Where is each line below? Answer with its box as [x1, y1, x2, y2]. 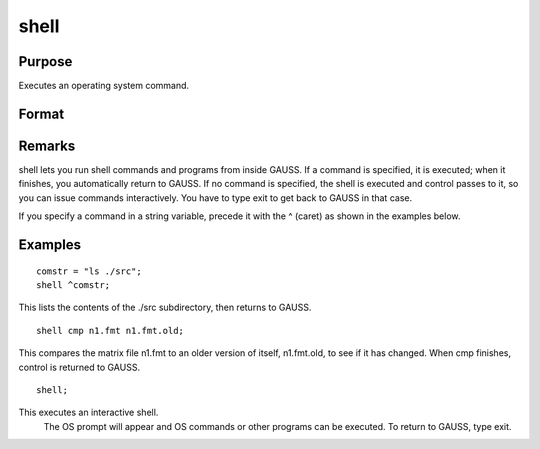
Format [18, 105, 65, 122]
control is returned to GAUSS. [18, 361, 140, 373]
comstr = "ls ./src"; [36, 265, 142, 277]
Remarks [18, 137, 76, 154]
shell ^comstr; [36, 279, 111, 290]
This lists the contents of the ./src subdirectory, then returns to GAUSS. [18, 301, 312, 314]
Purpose [18, 53, 73, 70]
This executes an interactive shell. [18, 406, 159, 419]
